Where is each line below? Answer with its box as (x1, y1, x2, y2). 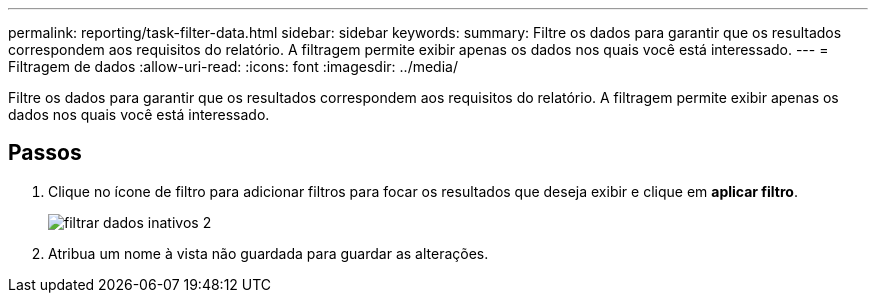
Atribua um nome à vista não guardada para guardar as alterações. (48, 244, 489, 262)
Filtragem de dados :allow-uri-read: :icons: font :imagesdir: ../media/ (8, 58, 458, 75)
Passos (8, 140, 82, 166)
